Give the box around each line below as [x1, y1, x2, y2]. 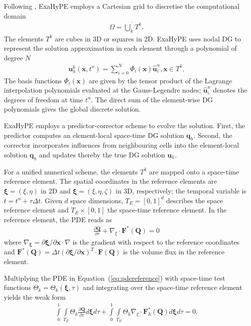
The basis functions [4, 75, 62, 85]
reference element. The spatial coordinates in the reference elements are [4, 176, 217, 186]
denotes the [213, 85, 248, 95]
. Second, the [194, 130, 233, 140]
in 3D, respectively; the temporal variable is [115, 185, 247, 195]
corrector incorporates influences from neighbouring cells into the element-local [4, 140, 239, 150]
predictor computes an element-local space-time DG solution [4, 130, 184, 140]
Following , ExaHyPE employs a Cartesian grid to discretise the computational [4, 1, 240, 11]
